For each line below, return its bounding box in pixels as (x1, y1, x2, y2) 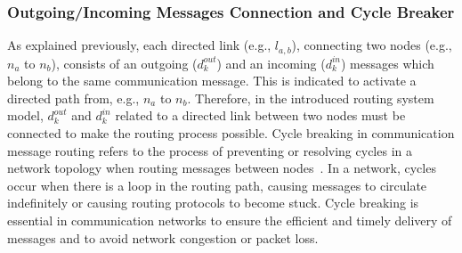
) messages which (340, 53, 434, 72)
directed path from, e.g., (7, 88, 140, 107)
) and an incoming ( (216, 53, 326, 72)
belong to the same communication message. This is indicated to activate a (7, 71, 417, 90)
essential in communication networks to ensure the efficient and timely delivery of (7, 211, 452, 230)
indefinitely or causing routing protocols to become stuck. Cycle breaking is (7, 193, 419, 212)
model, (7, 106, 44, 125)
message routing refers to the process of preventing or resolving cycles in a (7, 141, 412, 159)
